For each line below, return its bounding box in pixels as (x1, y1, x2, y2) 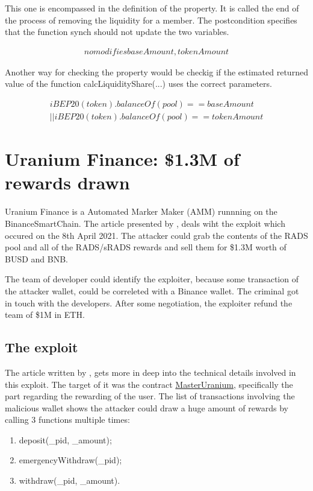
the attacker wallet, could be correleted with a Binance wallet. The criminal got (5, 284, 299, 297)
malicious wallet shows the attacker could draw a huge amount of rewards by (5, 401, 288, 414)
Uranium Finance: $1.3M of (5, 147, 240, 171)
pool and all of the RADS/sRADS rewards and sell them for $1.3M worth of (5, 241, 287, 253)
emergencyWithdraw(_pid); (19, 454, 122, 466)
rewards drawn (5, 170, 130, 195)
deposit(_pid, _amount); (19, 433, 112, 446)
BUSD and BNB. (5, 252, 68, 265)
